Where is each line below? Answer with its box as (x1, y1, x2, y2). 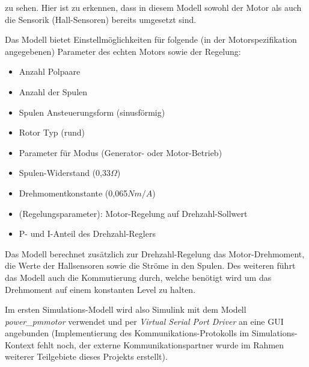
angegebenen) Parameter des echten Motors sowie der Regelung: (5, 45, 241, 57)
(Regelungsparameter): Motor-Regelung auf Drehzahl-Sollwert (19, 207, 248, 219)
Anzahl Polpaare (19, 65, 81, 78)
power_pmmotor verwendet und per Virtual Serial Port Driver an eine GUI (5, 315, 284, 327)
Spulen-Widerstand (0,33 (19, 166, 111, 179)
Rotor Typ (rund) (19, 126, 85, 139)
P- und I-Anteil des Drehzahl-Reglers (19, 227, 156, 240)
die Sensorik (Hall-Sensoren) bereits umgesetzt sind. (5, 13, 197, 25)
